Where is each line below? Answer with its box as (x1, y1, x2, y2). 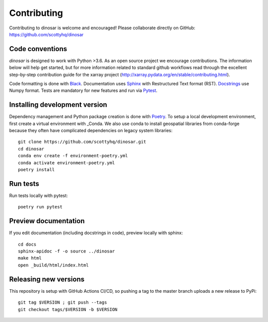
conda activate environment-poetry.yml (18, 160, 115, 166)
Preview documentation (9, 217, 85, 225)
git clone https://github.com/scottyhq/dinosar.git (18, 139, 146, 145)
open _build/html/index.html (18, 262, 89, 268)
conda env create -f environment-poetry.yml (18, 153, 129, 159)
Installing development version (9, 101, 108, 109)
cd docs (18, 241, 37, 247)
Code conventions (9, 45, 67, 53)
